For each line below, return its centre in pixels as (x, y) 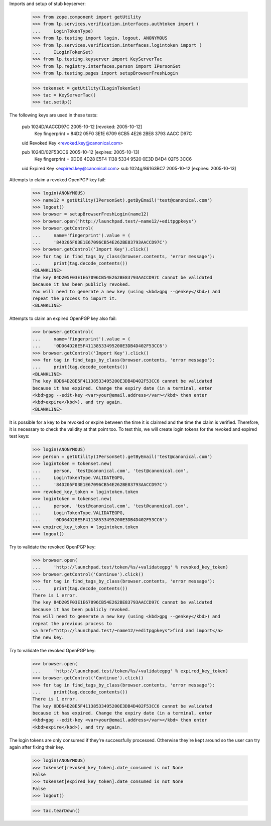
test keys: (19, 436)
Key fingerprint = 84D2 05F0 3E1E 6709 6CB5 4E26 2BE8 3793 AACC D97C (113, 134)
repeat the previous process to (72, 623)
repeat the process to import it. (75, 299)
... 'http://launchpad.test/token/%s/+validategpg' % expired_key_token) (130, 671)
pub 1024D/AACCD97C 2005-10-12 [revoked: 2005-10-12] (82, 127)
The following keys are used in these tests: (53, 115)
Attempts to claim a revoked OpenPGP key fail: (57, 180)
